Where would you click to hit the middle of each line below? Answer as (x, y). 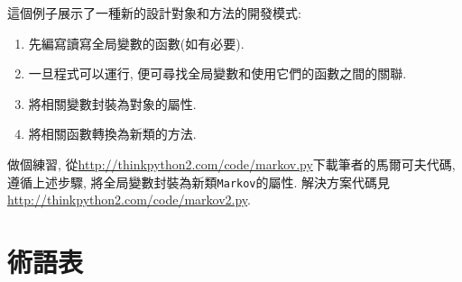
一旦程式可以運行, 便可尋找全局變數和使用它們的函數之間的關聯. (217, 73)
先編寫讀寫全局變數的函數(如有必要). (136, 43)
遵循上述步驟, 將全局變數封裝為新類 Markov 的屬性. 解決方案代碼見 (199, 182)
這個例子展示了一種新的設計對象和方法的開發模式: (154, 13)
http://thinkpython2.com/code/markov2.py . (129, 200)
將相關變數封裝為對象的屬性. (112, 103)
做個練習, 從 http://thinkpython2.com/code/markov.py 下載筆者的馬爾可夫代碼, (231, 164)
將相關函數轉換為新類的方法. (112, 134)
